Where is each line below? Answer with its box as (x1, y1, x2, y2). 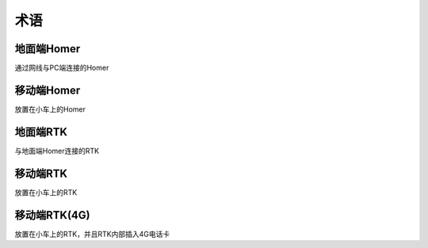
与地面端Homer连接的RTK (14, 146, 99, 155)
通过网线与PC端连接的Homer (14, 63, 109, 73)
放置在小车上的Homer (14, 104, 86, 114)
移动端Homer (14, 83, 81, 97)
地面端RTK (14, 125, 67, 139)
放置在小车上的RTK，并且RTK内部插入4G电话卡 (14, 229, 170, 238)
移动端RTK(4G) (14, 208, 90, 222)
